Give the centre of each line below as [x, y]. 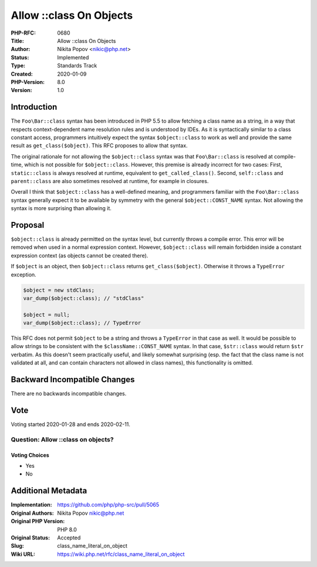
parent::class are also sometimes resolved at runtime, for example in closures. [110, 181]
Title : [18, 41]
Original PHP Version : [38, 521]
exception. [23, 274]
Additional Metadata [49, 491]
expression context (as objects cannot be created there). [80, 255]
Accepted [69, 538]
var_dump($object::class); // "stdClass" [84, 298]
